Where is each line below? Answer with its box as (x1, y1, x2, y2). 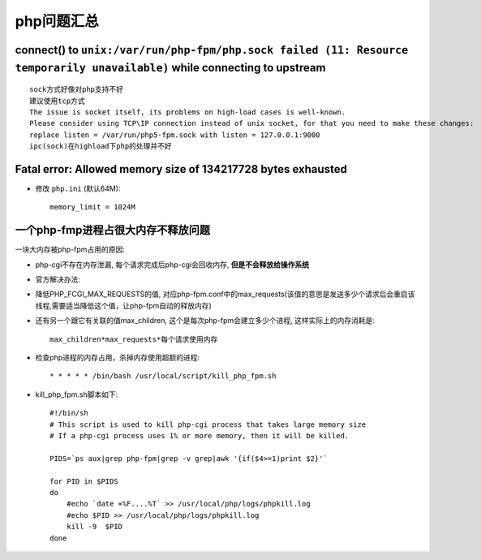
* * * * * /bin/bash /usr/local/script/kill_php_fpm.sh (49, 372, 277, 381)
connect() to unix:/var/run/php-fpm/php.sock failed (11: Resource (15, 43, 409, 57)
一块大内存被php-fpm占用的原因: (15, 244, 125, 255)
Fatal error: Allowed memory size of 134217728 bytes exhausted (15, 162, 348, 176)
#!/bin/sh (49, 408, 88, 418)
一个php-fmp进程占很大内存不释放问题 (15, 223, 211, 237)
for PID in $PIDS (49, 476, 118, 486)
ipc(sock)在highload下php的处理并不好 (29, 142, 172, 151)
